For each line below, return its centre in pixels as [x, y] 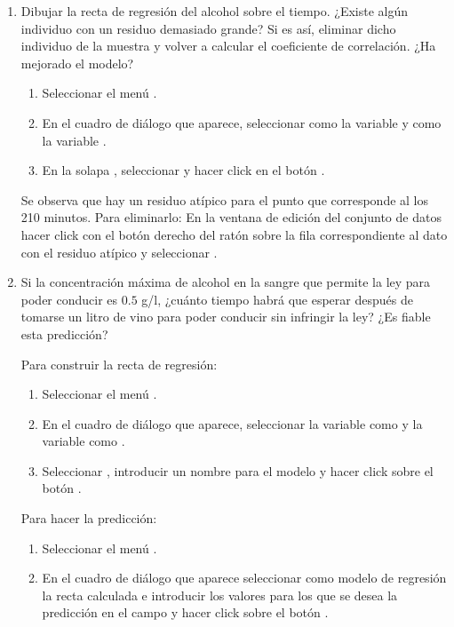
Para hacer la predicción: [89, 518]
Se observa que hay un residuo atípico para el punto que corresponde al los [225, 199]
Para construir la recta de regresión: [119, 364]
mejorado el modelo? [77, 63]
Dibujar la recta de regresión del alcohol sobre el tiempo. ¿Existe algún [214, 11]
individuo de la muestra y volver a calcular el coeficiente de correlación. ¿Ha [228, 46]
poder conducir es [69, 299]
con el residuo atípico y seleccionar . [119, 252]
